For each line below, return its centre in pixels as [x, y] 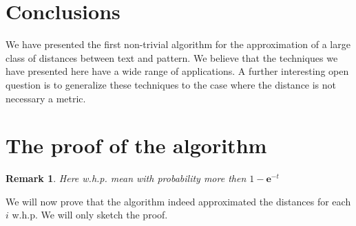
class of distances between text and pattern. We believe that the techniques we [172, 57]
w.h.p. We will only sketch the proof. [90, 215]
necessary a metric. [46, 98]
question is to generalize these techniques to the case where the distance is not [171, 84]
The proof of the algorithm [136, 145]
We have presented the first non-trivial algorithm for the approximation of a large [178, 44]
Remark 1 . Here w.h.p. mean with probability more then [126, 178]
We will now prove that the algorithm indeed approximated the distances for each [178, 201]
